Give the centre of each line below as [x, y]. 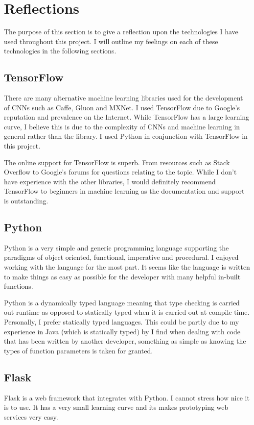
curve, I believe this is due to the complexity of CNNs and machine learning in [122, 126]
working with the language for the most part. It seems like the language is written [127, 267]
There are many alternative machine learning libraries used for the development [124, 98]
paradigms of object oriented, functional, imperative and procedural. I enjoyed [121, 257]
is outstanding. [26, 201]
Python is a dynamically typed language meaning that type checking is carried [122, 302]
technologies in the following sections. [60, 51]
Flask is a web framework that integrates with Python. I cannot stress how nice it [127, 397]
